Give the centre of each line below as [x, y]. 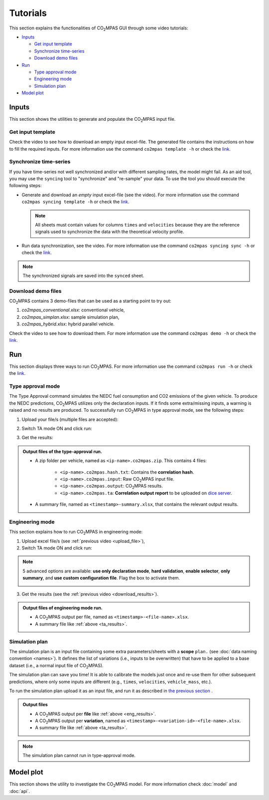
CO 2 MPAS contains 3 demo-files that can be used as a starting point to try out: [90, 301]
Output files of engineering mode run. [63, 608]
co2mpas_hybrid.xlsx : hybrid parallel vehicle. [68, 324]
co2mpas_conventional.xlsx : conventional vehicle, [73, 310]
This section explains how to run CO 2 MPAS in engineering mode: [76, 533]
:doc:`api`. [19, 791]
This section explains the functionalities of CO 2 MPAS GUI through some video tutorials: [99, 28]
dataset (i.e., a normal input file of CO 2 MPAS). [57, 666]
